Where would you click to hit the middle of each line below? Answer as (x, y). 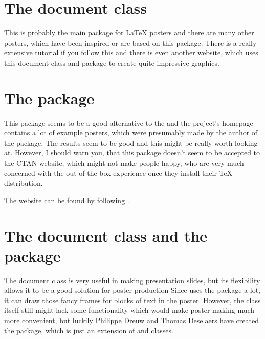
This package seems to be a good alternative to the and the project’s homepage (129, 122)
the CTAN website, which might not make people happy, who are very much (124, 163)
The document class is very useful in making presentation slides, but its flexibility (132, 280)
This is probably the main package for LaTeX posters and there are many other (129, 33)
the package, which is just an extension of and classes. (89, 330)
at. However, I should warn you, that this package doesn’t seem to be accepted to (132, 153)
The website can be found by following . (67, 200)
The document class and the (106, 235)
